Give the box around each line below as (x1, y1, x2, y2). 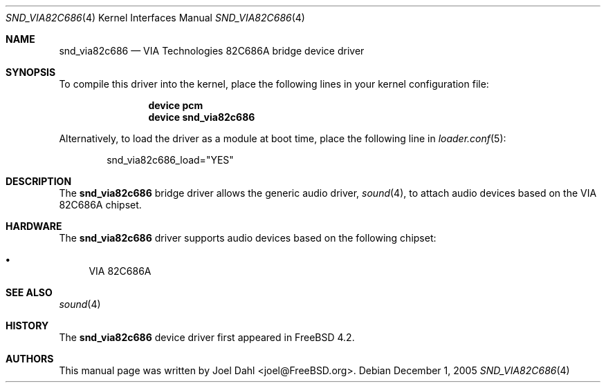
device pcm (148, 99, 203, 111)
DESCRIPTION (6, 175, 72, 187)
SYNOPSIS (6, 66, 56, 78)
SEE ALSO (6, 287, 53, 298)
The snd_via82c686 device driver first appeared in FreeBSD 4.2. (59, 331, 355, 343)
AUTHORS (6, 353, 54, 365)
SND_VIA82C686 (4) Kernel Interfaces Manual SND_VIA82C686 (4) (6, 12, 305, 23)
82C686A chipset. (59, 199, 142, 211)
